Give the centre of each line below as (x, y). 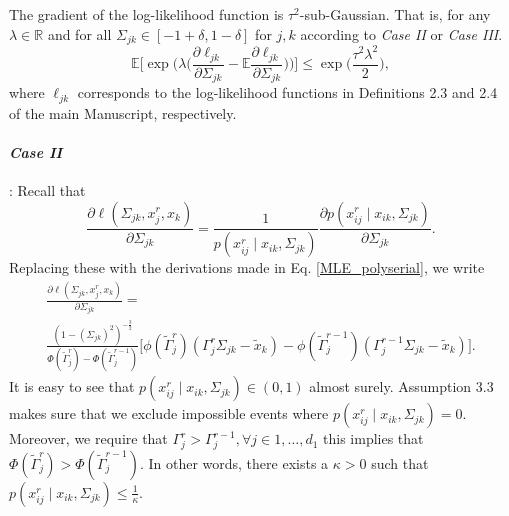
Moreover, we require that (88, 438)
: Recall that (47, 189)
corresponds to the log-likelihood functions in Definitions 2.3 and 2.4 (287, 92)
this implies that (373, 438)
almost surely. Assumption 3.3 (401, 386)
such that (400, 462)
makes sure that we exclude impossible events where (169, 413)
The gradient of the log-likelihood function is (146, 14)
